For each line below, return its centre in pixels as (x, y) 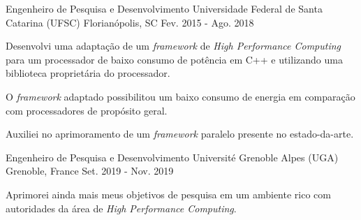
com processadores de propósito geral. (87, 110)
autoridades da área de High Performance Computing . (121, 208)
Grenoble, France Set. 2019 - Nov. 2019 (90, 171)
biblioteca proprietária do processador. (88, 73)
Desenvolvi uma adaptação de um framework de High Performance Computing (174, 46)
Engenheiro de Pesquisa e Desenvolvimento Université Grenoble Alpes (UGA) (172, 157)
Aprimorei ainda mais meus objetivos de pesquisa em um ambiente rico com (168, 194)
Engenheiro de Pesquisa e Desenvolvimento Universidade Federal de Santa (164, 8)
